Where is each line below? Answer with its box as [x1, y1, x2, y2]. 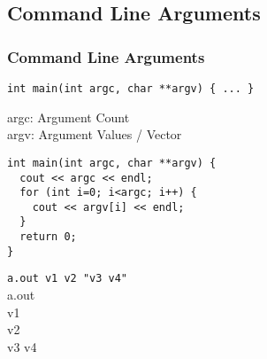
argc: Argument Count [7, 107, 130, 126]
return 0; [19, 230, 77, 244]
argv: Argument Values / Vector [7, 125, 182, 144]
